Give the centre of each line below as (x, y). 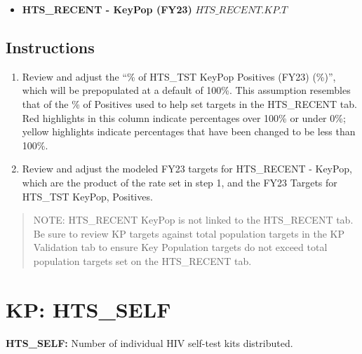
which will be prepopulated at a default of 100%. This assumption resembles (186, 90)
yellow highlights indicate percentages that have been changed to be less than (189, 131)
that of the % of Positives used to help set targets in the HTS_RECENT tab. (189, 103)
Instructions (50, 47)
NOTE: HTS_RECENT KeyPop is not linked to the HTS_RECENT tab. (193, 220)
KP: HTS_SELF (88, 309)
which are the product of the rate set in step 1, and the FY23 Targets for (180, 182)
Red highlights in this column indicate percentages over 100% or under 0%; (184, 117)
